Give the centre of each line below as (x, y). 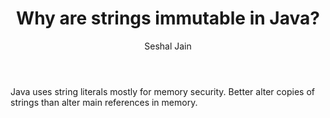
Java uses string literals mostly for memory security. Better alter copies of (162, 91)
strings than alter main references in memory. (104, 102)
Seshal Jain (168, 46)
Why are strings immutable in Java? (168, 18)
